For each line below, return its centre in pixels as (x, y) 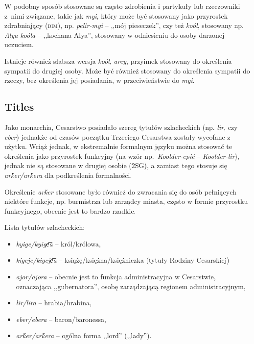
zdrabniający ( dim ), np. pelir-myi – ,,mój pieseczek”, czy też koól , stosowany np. (124, 25)
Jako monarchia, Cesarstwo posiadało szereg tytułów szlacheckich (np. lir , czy (121, 127)
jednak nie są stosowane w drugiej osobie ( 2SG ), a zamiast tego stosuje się (116, 165)
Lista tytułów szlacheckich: (45, 227)
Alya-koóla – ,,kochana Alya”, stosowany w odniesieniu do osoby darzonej (115, 35)
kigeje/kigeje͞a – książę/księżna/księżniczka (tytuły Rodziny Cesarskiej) (123, 260)
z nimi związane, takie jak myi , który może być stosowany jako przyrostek (116, 15)
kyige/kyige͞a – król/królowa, (58, 243)
